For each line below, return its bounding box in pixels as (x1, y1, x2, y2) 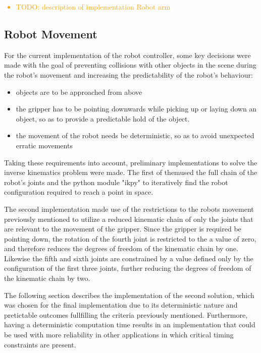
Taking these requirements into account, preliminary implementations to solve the (4, 157, 257, 167)
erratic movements (16, 140, 73, 150)
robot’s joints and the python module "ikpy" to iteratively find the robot (4, 177, 228, 187)
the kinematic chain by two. (4, 273, 90, 283)
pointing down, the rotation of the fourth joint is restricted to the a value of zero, (4, 233, 256, 244)
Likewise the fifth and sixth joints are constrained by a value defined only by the (4, 253, 253, 263)
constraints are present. (4, 339, 76, 349)
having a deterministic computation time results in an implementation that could (4, 319, 255, 330)
